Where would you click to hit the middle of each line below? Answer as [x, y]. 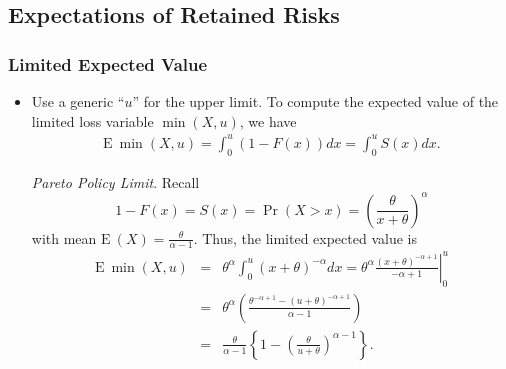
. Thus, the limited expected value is [305, 237]
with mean [64, 237]
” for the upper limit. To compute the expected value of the [315, 101]
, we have [268, 120]
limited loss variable [92, 120]
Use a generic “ [78, 101]
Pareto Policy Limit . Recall [115, 181]
